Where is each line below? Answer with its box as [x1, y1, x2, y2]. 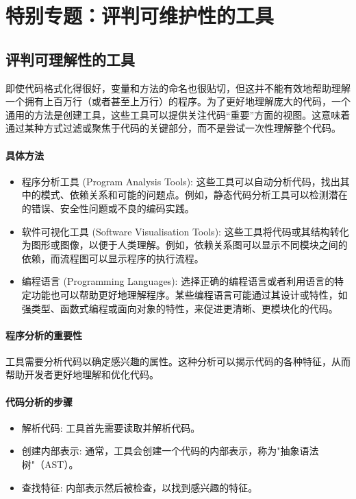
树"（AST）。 [21, 457, 79, 472]
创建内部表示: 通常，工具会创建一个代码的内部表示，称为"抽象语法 [21, 443, 319, 458]
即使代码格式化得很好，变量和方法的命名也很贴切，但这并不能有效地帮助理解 [5, 80, 351, 95]
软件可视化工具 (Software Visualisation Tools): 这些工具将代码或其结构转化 [21, 224, 349, 238]
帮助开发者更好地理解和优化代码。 [5, 367, 159, 382]
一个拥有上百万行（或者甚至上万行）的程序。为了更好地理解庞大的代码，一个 [5, 94, 351, 108]
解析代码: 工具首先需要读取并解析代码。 [21, 420, 201, 434]
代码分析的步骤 [5, 394, 73, 408]
